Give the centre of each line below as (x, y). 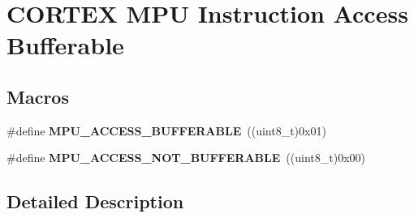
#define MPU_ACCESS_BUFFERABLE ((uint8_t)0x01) (166, 130)
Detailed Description (95, 201)
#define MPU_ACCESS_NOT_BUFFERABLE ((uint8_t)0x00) (186, 158)
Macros (38, 96)
